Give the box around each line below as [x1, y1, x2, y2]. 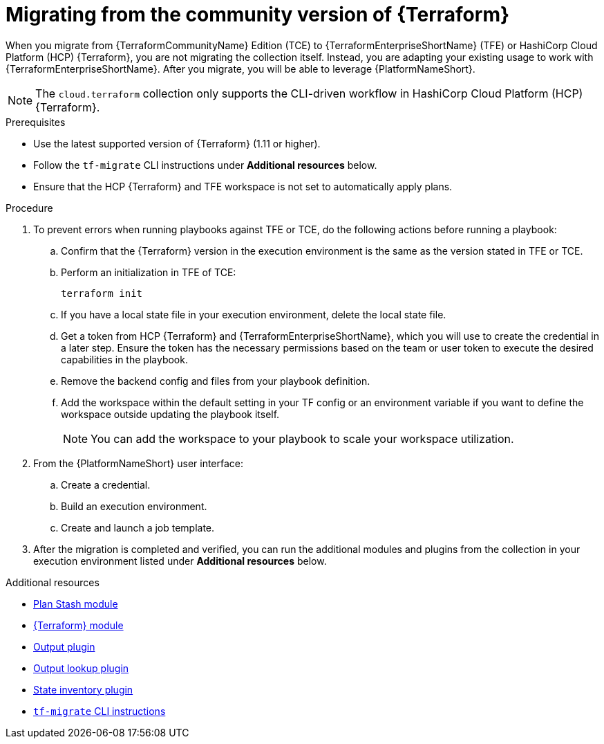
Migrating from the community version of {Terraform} [6, 3, 510, 26]
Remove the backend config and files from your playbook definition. [61, 374, 370, 387]
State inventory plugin [33, 683, 133, 696]
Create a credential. [61, 478, 151, 491]
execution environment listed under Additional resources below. [33, 554, 327, 567]
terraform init [61, 287, 143, 299]
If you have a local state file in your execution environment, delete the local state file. [61, 308, 446, 320]
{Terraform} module [33, 619, 124, 631]
